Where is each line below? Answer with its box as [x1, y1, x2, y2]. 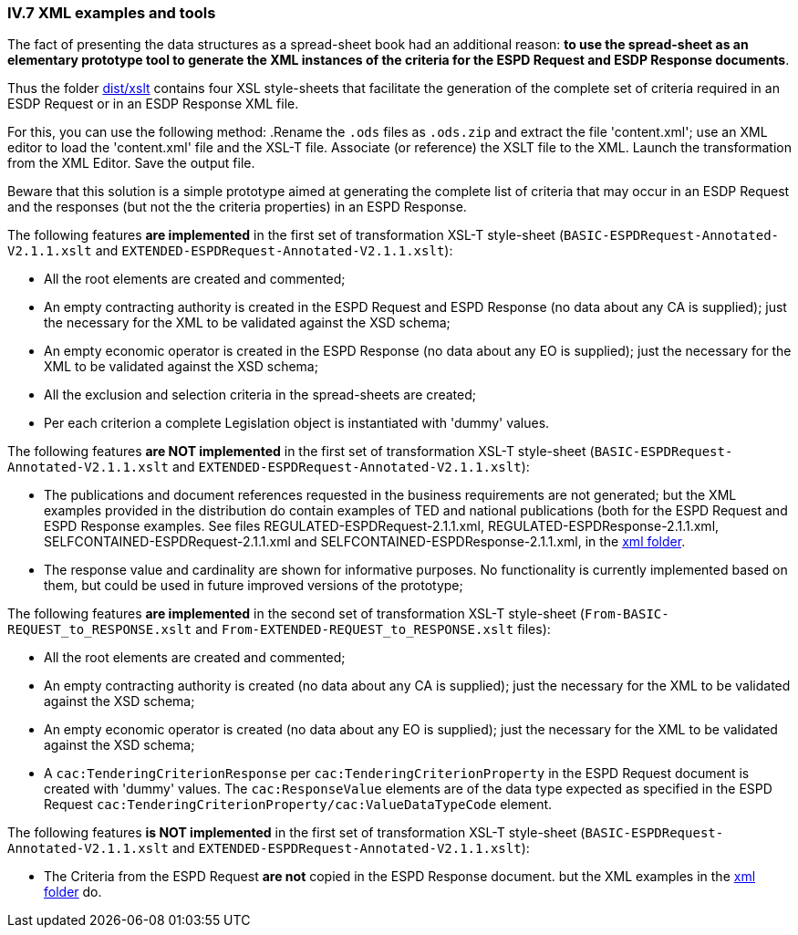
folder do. [44, 884, 102, 900]
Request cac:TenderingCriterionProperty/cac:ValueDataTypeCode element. [44, 796, 553, 813]
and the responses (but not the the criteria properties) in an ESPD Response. [7, 199, 467, 215]
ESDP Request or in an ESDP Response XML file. [7, 96, 299, 112]
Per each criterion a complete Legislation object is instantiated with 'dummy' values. [44, 415, 550, 431]
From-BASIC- [584, 607, 669, 622]
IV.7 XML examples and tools [7, 4, 216, 22]
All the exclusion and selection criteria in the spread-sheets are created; [44, 387, 476, 403]
